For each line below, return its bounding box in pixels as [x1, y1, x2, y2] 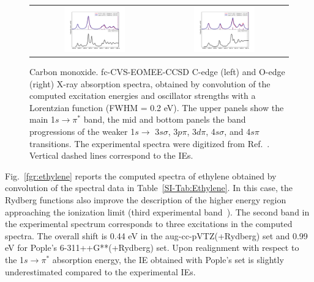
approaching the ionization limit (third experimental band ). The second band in [5, 205, 310, 218]
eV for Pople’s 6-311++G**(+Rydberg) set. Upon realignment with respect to [5, 241, 299, 254]
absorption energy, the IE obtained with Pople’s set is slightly [52, 253, 284, 266]
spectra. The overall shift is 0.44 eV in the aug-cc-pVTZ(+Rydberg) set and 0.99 [5, 229, 308, 242]
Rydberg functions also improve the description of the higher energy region [5, 193, 286, 206]
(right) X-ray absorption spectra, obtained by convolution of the [29, 77, 271, 90]
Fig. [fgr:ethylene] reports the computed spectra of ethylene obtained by [5, 169, 277, 182]
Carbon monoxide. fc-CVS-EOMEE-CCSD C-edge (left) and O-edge [29, 65, 285, 78]
